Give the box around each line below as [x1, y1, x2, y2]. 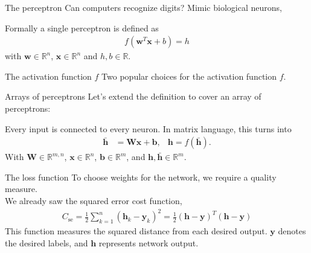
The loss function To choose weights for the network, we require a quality [5, 170, 277, 183]
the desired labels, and [5, 236, 88, 249]
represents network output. [98, 236, 199, 249]
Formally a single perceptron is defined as [5, 21, 159, 34]
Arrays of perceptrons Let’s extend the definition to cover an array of [5, 90, 261, 103]
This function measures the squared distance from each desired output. [5, 225, 268, 237]
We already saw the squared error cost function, [5, 194, 182, 207]
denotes [278, 225, 306, 237]
